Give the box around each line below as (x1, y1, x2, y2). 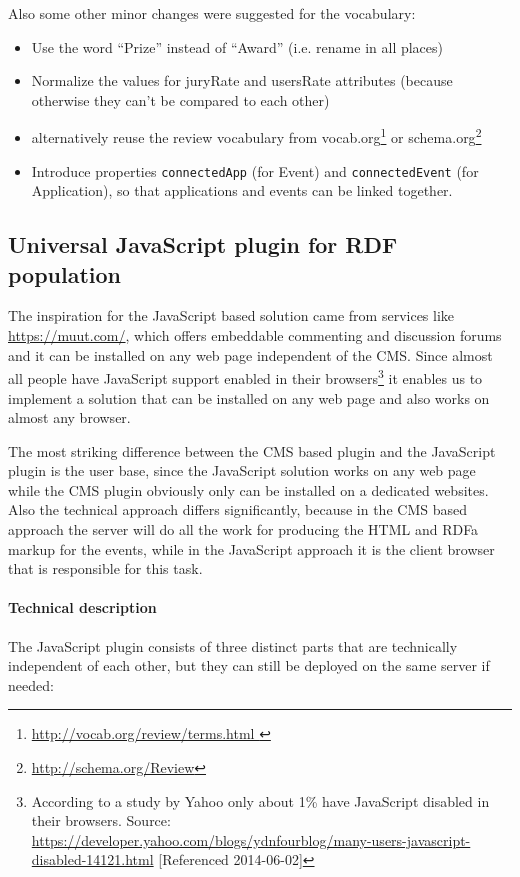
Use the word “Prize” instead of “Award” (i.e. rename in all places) (31, 36, 444, 57)
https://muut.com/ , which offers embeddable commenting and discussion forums (8, 325, 502, 346)
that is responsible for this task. (8, 558, 203, 579)
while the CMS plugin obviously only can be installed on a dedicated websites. (8, 479, 489, 500)
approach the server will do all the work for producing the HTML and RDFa (8, 519, 479, 540)
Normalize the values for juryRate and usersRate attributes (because (31, 70, 453, 91)
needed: (8, 674, 54, 695)
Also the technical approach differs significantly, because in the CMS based (8, 499, 467, 520)
